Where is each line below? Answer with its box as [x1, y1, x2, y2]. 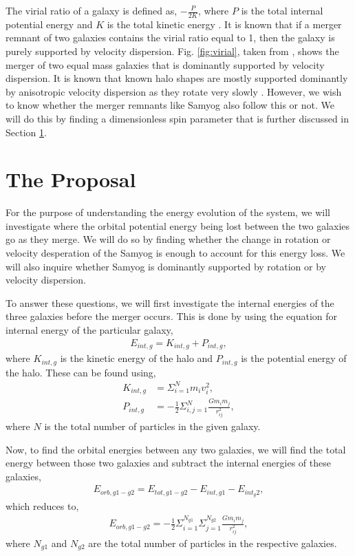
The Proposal [6, 165, 136, 193]
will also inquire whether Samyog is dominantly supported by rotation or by [6, 259, 326, 273]
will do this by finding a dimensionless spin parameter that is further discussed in [6, 111, 349, 125]
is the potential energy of [241, 351, 347, 365]
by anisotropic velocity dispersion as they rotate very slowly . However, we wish [6, 84, 342, 98]
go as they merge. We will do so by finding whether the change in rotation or [6, 232, 331, 246]
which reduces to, [6, 499, 79, 513]
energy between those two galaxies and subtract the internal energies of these [6, 456, 331, 470]
